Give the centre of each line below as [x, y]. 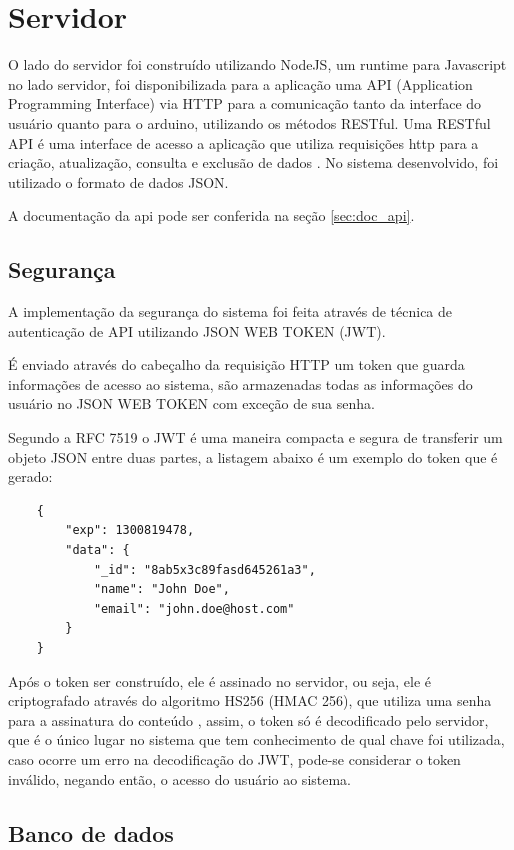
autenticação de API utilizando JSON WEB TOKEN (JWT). [197, 330]
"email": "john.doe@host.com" [194, 608]
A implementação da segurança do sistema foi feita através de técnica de [230, 311]
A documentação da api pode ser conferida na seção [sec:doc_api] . [211, 215]
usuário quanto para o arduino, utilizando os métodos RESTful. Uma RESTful [249, 122]
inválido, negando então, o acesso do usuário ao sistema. [180, 778]
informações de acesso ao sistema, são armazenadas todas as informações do [240, 383]
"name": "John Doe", [161, 589]
